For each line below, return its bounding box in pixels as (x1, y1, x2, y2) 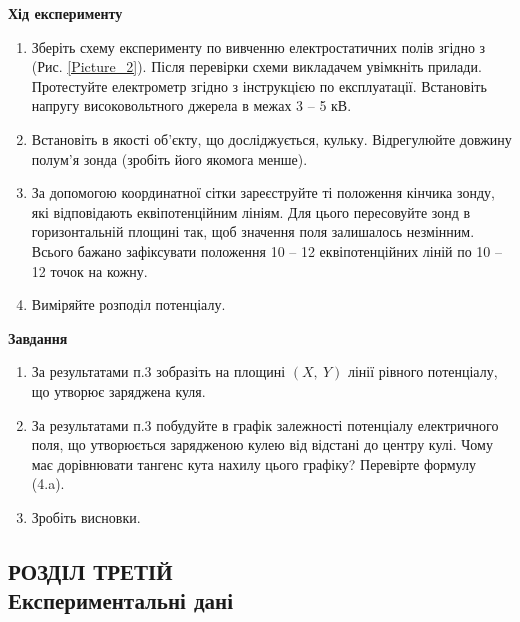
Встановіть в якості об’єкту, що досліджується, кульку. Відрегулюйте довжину (31, 128, 512, 149)
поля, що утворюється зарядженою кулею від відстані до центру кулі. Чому (31, 434, 493, 455)
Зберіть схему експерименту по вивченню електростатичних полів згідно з (31, 36, 486, 57)
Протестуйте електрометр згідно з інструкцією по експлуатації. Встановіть (31, 75, 487, 96)
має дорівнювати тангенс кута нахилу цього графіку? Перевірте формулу (31, 453, 476, 474)
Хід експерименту (8, 3, 123, 23)
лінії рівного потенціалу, (347, 361, 498, 382)
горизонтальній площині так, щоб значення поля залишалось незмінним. (31, 221, 475, 242)
